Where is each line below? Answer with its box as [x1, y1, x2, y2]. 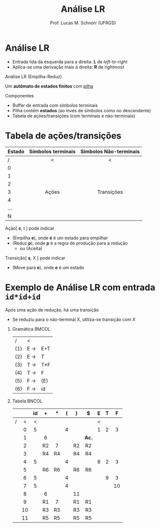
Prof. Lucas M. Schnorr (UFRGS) [50, 20, 116, 26]
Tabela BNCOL [12, 398, 43, 404]
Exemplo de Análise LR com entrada [5, 282, 156, 293]
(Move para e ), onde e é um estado [12, 264, 84, 270]
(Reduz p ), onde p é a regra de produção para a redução [12, 240, 128, 246]
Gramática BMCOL [12, 326, 51, 332]
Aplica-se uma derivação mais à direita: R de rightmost [12, 64, 124, 70]
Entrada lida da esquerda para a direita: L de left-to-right [12, 58, 127, 65]
